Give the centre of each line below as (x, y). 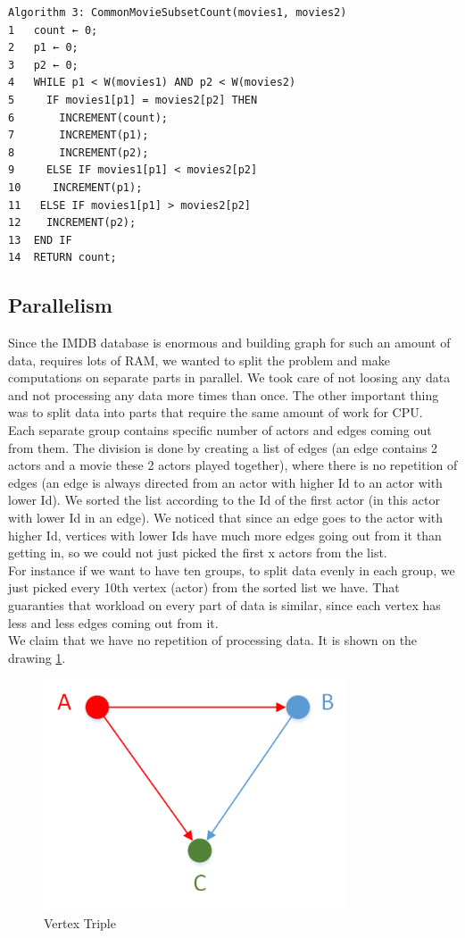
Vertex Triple (80, 922)
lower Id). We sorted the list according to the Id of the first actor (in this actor (224, 500)
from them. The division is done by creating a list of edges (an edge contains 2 (223, 447)
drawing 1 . (37, 657)
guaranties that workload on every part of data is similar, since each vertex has (224, 605)
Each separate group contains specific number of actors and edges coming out (220, 430)
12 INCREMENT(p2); (72, 223)
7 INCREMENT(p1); (79, 135)
